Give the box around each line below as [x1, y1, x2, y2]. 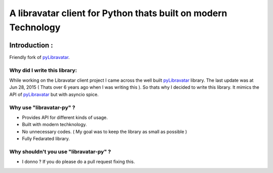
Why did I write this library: [9, 67, 77, 74]
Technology [9, 22, 61, 33]
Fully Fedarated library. [22, 136, 70, 142]
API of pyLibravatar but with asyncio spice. [9, 91, 99, 97]
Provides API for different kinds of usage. [22, 114, 108, 121]
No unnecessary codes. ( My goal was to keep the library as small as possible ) [22, 129, 187, 135]
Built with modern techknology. [22, 122, 87, 128]
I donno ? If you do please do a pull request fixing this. [22, 159, 135, 165]
